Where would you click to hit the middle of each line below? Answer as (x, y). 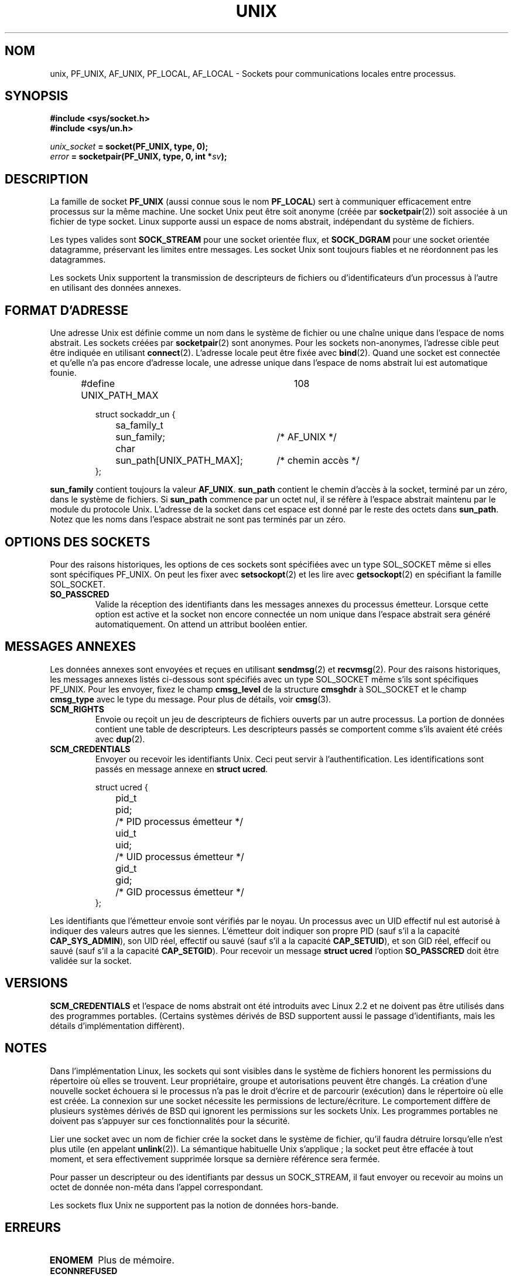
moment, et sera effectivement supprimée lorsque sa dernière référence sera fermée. (215, 1159)
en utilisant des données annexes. (116, 288)
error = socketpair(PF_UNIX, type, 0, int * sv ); (138, 157)
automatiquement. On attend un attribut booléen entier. (201, 624)
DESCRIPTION (47, 179)
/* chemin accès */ (318, 461)
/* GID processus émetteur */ (180, 891)
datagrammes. (78, 260)
